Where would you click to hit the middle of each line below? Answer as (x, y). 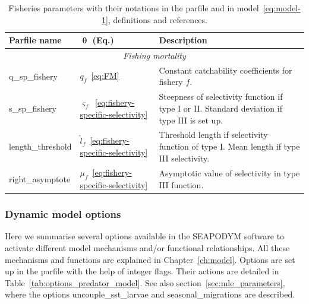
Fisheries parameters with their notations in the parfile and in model (134, 8)
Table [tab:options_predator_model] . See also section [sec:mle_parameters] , (145, 282)
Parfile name (35, 40)
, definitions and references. (157, 19)
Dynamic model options (63, 214)
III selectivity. (184, 158)
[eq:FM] (105, 76)
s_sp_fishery (33, 108)
